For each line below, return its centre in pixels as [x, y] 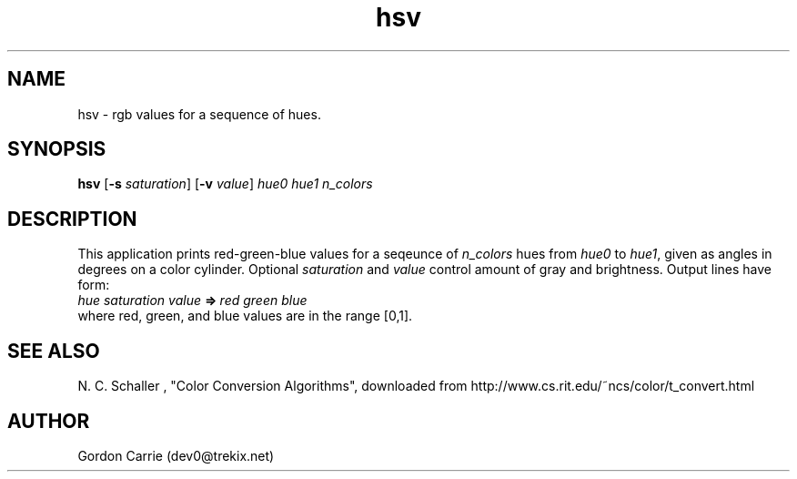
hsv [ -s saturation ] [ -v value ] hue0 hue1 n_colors [225, 184]
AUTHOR [49, 421]
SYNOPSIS [57, 149]
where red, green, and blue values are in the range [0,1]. [245, 316]
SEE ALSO [54, 351]
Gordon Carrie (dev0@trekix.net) [176, 455]
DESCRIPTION [72, 219]
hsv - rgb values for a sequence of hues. [199, 114]
